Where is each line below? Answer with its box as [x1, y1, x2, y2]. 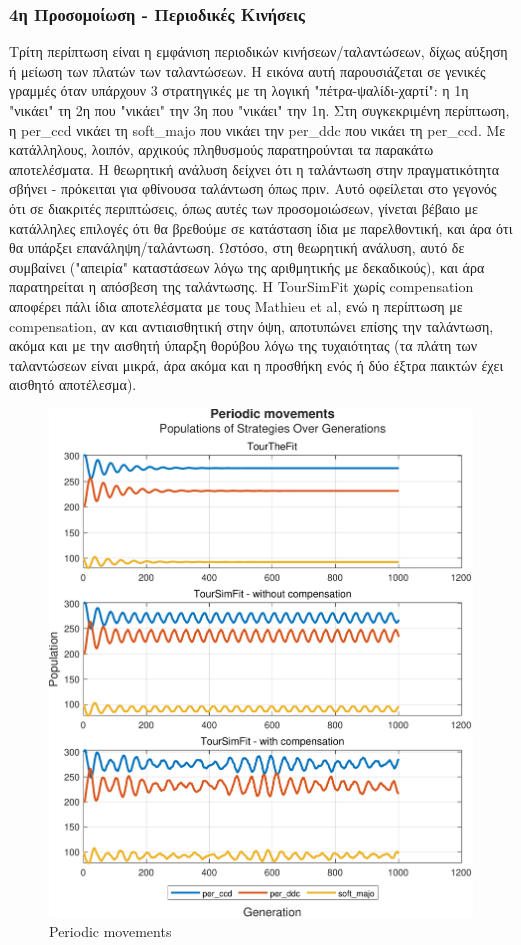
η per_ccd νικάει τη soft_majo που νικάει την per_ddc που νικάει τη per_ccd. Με [9, 119, 506, 140]
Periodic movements [49, 921, 172, 942]
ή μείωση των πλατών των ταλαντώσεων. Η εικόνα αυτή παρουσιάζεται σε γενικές [9, 60, 486, 81]
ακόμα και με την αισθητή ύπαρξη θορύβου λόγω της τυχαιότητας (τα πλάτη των [9, 335, 478, 356]
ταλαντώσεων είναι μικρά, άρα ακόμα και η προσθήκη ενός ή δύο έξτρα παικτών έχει [9, 354, 504, 375]
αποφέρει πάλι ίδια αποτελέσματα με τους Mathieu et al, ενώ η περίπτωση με [9, 295, 463, 316]
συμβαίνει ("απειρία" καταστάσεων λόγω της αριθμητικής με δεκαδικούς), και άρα [9, 256, 485, 277]
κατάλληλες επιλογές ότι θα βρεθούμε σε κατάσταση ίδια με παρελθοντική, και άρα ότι [9, 217, 513, 238]
